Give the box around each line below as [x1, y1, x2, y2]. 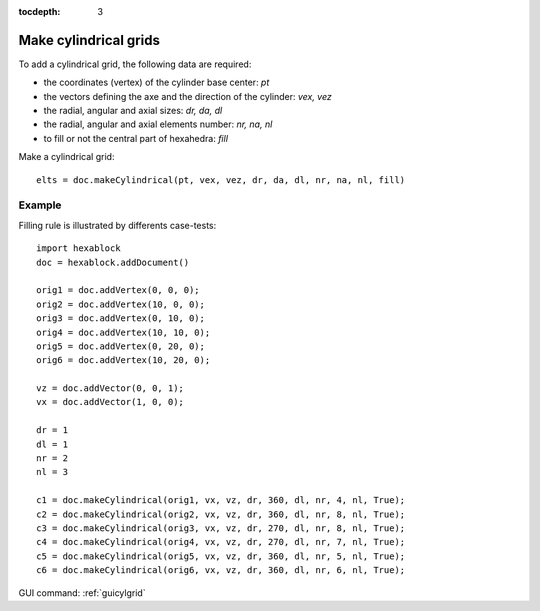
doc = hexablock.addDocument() [36, 256, 190, 268]
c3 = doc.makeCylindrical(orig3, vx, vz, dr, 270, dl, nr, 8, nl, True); [36, 522, 406, 534]
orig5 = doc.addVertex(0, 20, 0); [36, 340, 205, 352]
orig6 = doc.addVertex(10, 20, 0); [36, 355, 211, 366]
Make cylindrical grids [18, 31, 160, 49]
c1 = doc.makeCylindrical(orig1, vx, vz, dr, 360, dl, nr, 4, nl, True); [36, 495, 406, 506]
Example [18, 198, 62, 212]
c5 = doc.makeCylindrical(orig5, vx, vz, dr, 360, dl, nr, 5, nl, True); [36, 550, 406, 562]
